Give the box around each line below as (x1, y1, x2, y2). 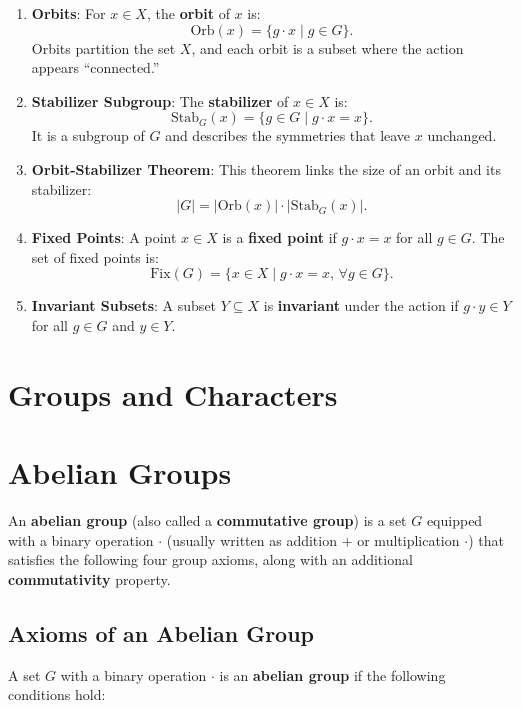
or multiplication (357, 529, 460, 550)
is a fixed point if (222, 227, 337, 248)
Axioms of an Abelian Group (8, 617, 315, 648)
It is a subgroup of (31, 125, 145, 146)
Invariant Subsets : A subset (31, 295, 217, 316)
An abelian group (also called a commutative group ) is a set (8, 510, 407, 531)
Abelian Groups (8, 452, 232, 493)
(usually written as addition (166, 529, 337, 550)
